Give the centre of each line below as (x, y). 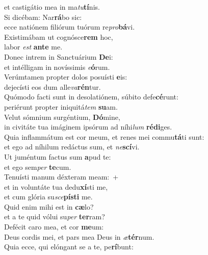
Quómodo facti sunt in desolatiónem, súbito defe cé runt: (91, 97)
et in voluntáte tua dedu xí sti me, (56, 186)
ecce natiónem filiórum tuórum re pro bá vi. (70, 27)
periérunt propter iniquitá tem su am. (61, 106)
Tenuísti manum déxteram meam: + (61, 177)
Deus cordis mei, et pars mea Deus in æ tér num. (79, 236)
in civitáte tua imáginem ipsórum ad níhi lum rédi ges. (88, 127)
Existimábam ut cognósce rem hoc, (59, 36)
